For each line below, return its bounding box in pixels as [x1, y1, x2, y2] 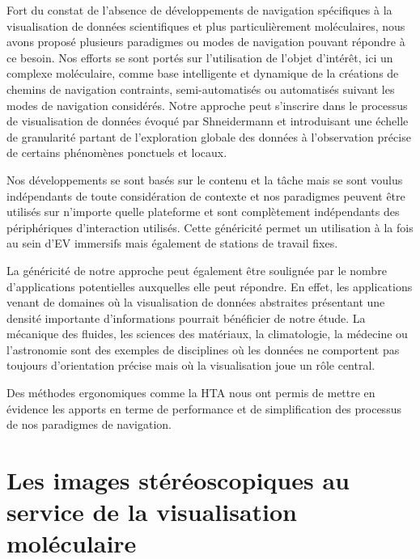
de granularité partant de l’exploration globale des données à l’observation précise [6, 128, 411, 145]
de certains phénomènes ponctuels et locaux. [6, 144, 227, 161]
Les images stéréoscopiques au [6, 464, 350, 497]
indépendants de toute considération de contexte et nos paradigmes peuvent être [6, 187, 405, 204]
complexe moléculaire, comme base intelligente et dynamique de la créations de [6, 65, 399, 82]
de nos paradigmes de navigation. [6, 416, 172, 433]
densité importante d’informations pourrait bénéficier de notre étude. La [6, 309, 366, 326]
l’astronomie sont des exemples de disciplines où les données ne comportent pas [6, 341, 400, 358]
